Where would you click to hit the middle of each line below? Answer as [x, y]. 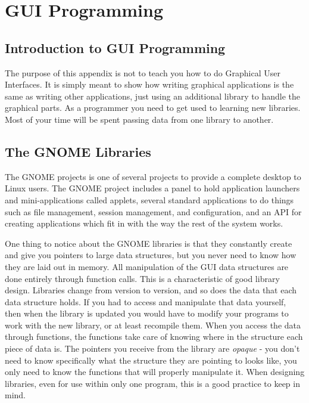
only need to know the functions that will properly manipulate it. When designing [155, 372]
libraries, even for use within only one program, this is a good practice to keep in [152, 383]
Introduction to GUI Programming [115, 47]
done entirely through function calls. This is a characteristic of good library [142, 278]
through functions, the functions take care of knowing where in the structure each [154, 337]
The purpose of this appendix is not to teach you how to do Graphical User [143, 72]
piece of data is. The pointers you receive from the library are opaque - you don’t [152, 348]
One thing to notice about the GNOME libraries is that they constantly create [149, 243]
